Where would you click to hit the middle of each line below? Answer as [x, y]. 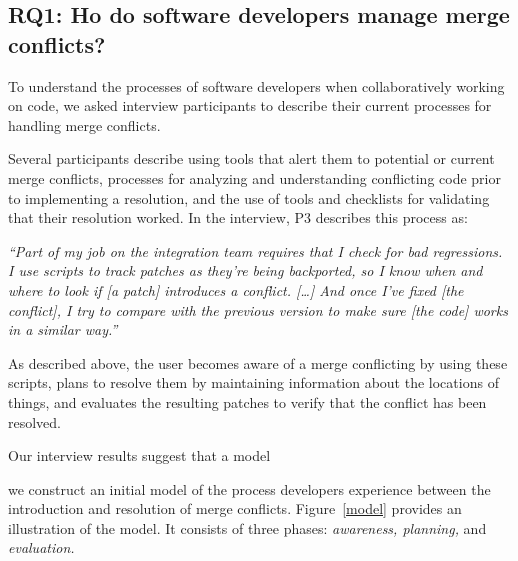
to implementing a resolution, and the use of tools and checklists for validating [249, 197]
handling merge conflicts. [84, 124]
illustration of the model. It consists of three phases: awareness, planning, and [247, 527]
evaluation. [41, 547]
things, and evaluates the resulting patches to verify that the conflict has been [247, 401]
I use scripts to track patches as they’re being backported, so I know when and [245, 270]
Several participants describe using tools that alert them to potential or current [251, 158]
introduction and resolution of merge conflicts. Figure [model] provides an [235, 508]
